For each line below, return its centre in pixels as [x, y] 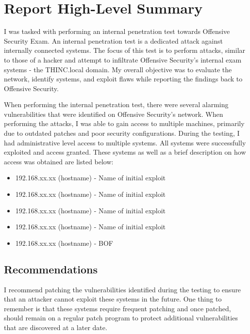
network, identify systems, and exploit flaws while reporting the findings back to [123, 79]
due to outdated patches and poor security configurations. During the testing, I [122, 133]
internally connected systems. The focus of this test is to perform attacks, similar [125, 50]
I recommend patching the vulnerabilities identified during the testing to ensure [123, 289]
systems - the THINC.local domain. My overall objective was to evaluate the [118, 69]
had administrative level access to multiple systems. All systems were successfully [125, 142]
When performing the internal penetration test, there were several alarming [116, 104]
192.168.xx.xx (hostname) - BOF [64, 243]
